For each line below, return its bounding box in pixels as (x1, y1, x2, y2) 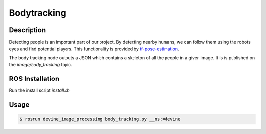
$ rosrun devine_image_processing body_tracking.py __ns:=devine (19, 116, 181, 122)
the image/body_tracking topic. (9, 62, 72, 68)
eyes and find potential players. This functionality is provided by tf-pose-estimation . (9, 46, 179, 52)
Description (9, 26, 46, 34)
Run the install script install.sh (9, 87, 70, 93)
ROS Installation (9, 75, 60, 83)
